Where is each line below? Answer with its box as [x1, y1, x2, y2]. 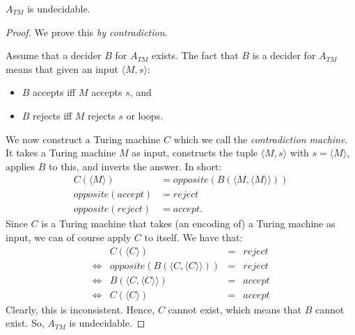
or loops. [126, 108, 164, 122]
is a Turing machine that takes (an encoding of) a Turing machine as [41, 216, 336, 231]
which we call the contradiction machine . [173, 131, 348, 146]
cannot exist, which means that [168, 302, 302, 316]
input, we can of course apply [6, 230, 132, 245]
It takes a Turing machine [6, 145, 116, 160]
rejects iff [33, 108, 72, 122]
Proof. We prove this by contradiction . [6, 24, 168, 39]
